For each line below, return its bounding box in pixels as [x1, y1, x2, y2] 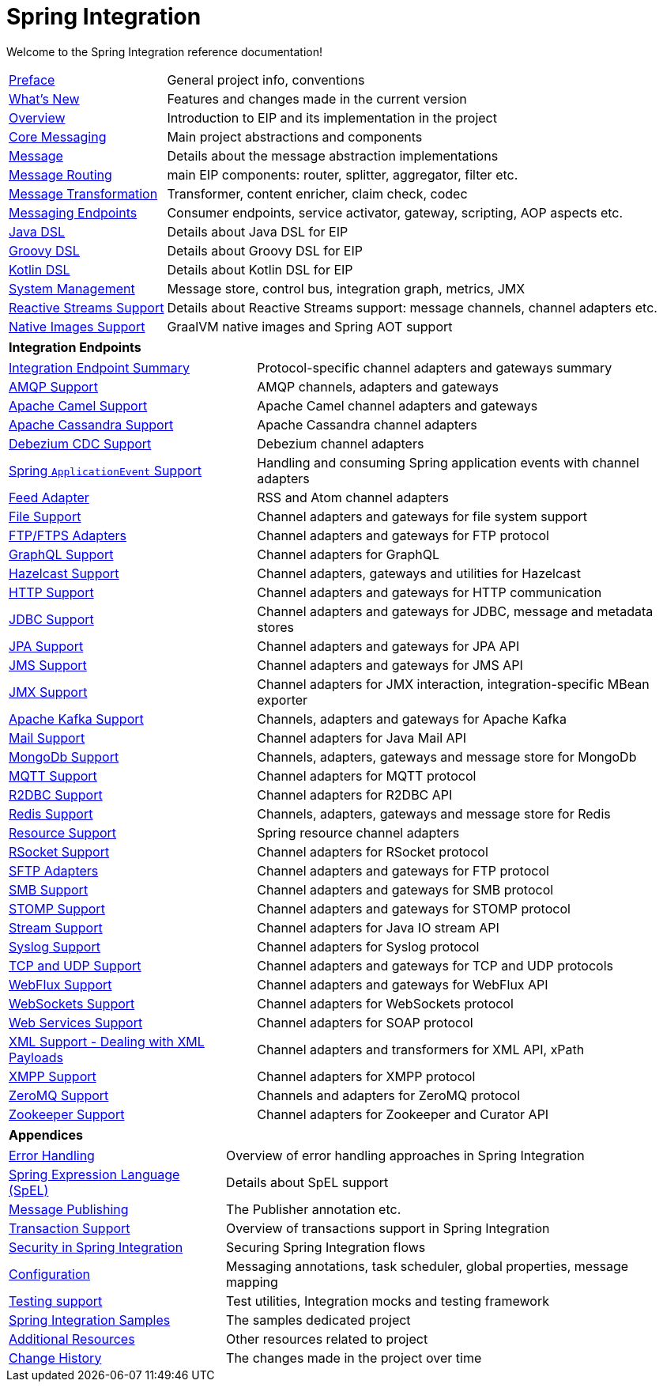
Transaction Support [9, 1220, 130, 1236]
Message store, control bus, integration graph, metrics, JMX [167, 280, 526, 297]
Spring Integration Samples [9, 1311, 171, 1328]
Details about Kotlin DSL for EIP [167, 261, 353, 278]
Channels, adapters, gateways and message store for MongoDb [257, 748, 637, 765]
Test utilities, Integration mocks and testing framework [226, 1292, 549, 1309]
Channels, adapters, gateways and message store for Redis [257, 805, 611, 822]
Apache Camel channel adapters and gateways [257, 397, 538, 414]
